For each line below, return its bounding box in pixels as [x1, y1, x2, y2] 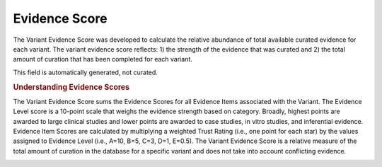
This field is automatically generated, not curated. [13, 68, 158, 76]
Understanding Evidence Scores [13, 82, 130, 92]
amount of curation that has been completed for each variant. [13, 55, 192, 64]
